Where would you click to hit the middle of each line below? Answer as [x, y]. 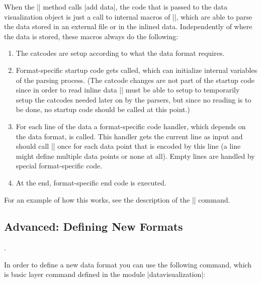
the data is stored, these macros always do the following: [91, 36]
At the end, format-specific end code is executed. [91, 182]
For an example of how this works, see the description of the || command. [117, 199]
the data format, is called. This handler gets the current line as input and [129, 136]
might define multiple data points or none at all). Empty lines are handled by [135, 156]
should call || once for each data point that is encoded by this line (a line [128, 146]
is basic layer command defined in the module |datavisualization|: [105, 274]
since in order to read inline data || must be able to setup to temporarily [128, 90]
